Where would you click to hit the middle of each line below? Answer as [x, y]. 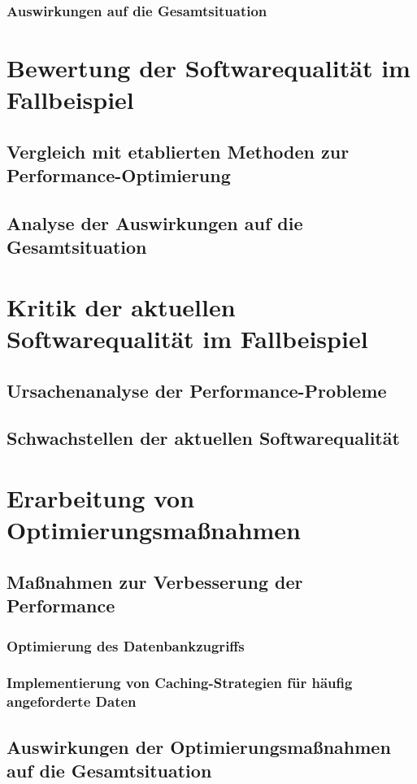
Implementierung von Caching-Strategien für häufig [180, 683]
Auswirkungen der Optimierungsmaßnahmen [199, 746]
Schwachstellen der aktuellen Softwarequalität [203, 438]
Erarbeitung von [101, 498]
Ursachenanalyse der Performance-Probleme [197, 390]
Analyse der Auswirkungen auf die [155, 222]
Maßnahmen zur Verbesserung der [155, 581]
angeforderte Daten [72, 701]
